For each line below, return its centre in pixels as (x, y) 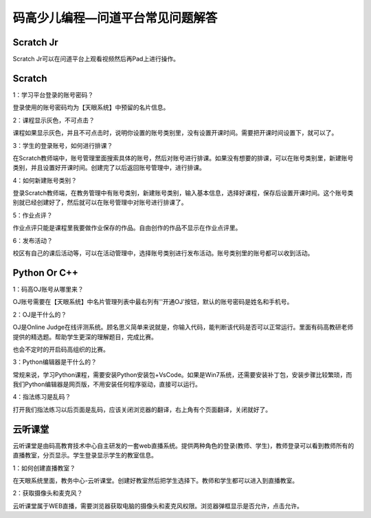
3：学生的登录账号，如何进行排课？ (63, 145)
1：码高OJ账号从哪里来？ (48, 289)
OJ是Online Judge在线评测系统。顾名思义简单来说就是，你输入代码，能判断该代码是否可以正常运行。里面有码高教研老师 (183, 327)
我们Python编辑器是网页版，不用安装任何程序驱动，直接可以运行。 (107, 385)
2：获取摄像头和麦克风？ (48, 493)
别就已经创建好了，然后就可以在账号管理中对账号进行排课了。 (100, 202)
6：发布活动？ (33, 240)
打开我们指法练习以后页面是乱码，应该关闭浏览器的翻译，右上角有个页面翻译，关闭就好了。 (142, 409)
